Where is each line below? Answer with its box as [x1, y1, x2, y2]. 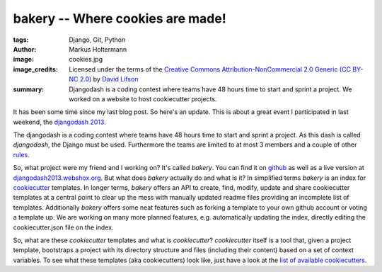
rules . [13, 150, 30, 159]
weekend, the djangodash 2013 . [13, 118, 106, 126]
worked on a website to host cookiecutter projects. [69, 94, 217, 103]
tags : [13, 35, 29, 44]
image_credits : [13, 64, 58, 74]
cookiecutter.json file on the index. [13, 223, 114, 232]
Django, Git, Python [69, 35, 126, 44]
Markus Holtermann [69, 45, 127, 53]
